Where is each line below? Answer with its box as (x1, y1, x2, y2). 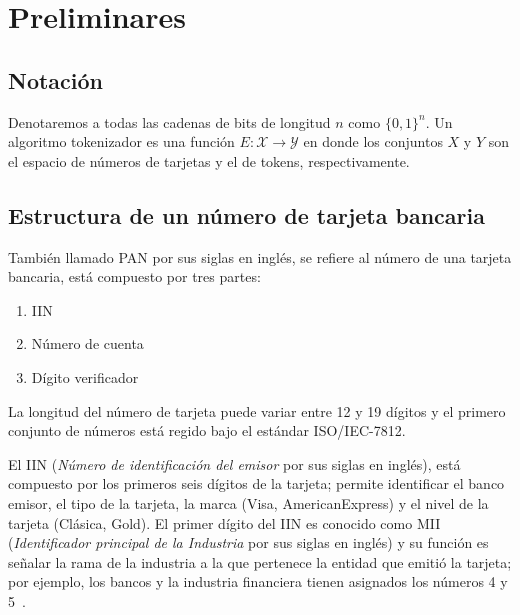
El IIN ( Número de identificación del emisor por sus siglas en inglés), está (8, 453, 461, 474)
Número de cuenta (31, 333, 144, 354)
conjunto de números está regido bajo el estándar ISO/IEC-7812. (8, 420, 406, 441)
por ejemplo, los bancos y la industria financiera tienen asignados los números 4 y (8, 571, 508, 592)
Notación (8, 64, 104, 95)
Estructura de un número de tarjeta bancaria (8, 199, 485, 230)
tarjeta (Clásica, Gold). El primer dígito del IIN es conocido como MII (8, 512, 441, 533)
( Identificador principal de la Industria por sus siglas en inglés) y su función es (8, 532, 489, 553)
